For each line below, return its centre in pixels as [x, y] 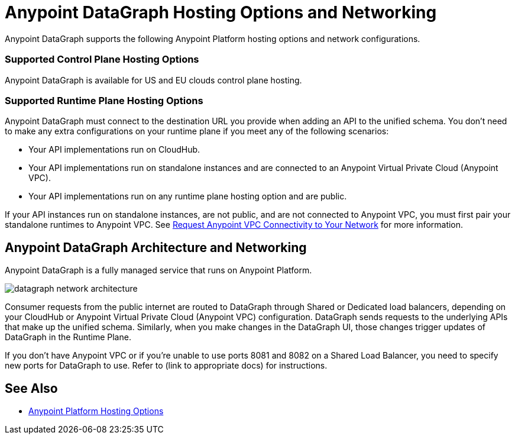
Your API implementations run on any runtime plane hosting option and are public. [188, 196]
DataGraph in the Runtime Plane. [68, 337]
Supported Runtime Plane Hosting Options [104, 100]
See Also [31, 388]
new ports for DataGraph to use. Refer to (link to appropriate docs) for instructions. [166, 366]
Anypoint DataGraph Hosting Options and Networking [221, 12]
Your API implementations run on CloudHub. [114, 150]
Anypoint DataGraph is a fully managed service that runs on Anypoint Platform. [158, 270]
